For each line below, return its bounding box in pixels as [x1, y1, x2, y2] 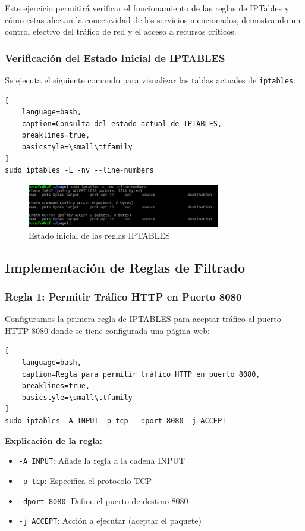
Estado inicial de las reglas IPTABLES [29, 229, 170, 241]
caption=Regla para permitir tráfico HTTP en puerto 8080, [21, 370, 260, 379]
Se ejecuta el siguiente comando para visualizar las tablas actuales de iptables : [5, 74, 295, 86]
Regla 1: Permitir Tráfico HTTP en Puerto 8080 [5, 289, 242, 304]
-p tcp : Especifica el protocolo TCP [18, 474, 152, 486]
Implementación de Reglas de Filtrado [5, 258, 245, 276]
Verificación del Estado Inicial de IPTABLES [5, 50, 225, 65]
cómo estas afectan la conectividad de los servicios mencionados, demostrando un [5, 13, 301, 26]
